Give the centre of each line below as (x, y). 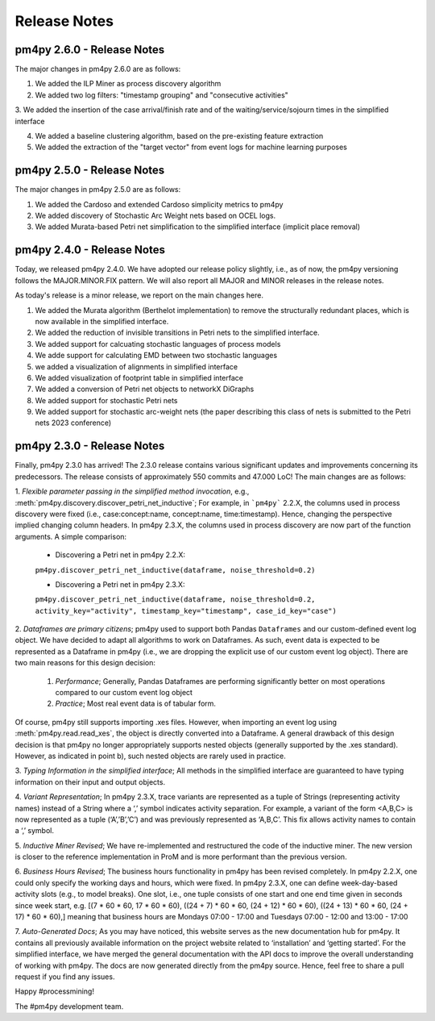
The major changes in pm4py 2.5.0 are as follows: (98, 190)
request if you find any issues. (65, 977)
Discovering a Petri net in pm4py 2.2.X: (120, 555)
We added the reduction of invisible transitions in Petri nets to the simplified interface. (177, 333)
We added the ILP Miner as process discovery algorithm (128, 84)
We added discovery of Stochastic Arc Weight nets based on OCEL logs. (155, 216)
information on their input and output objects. (90, 781)
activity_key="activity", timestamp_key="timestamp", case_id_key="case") (186, 611)
